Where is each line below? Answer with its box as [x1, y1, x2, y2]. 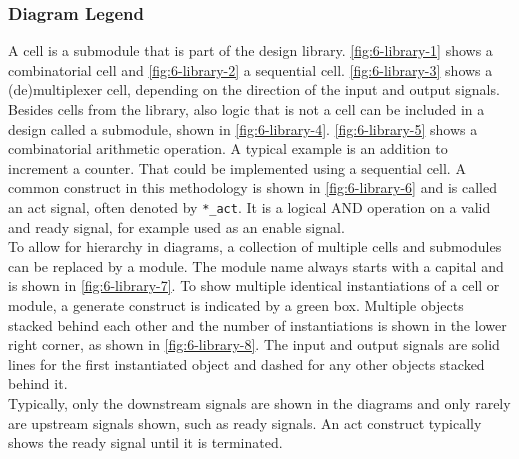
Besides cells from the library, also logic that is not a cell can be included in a [8, 99, 485, 119]
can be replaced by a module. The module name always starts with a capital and [8, 255, 504, 276]
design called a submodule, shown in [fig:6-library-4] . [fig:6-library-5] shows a [8, 118, 478, 139]
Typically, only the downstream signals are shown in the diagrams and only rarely [8, 392, 511, 413]
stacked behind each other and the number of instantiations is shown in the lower [8, 314, 507, 335]
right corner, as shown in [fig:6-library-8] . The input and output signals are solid [8, 334, 500, 355]
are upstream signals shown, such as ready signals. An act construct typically [8, 412, 482, 433]
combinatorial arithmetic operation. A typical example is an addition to [8, 138, 448, 159]
